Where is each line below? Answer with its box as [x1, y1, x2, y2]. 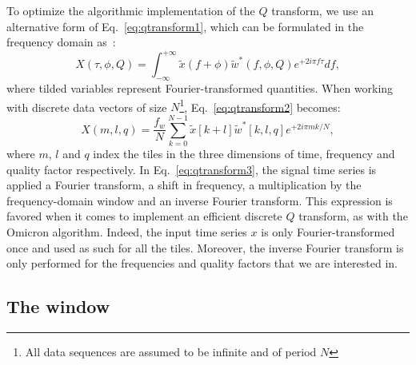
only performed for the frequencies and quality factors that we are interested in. [6, 255, 398, 272]
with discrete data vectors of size [6, 98, 167, 115]
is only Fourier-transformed [261, 224, 395, 240]
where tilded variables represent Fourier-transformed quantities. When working [6, 80, 394, 97]
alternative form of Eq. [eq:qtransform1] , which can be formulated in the [6, 18, 364, 34]
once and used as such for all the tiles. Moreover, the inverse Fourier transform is [6, 239, 404, 256]
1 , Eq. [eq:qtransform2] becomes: [179, 96, 341, 115]
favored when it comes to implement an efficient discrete [6, 208, 282, 224]
